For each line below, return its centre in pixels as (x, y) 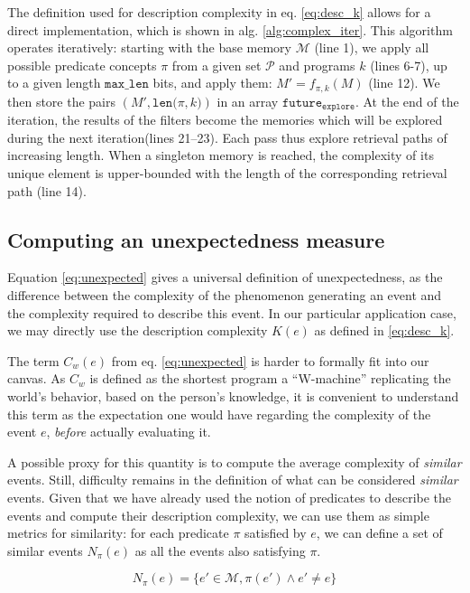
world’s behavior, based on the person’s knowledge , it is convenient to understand (233, 396)
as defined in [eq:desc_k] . (384, 330)
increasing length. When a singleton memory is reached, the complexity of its (221, 155)
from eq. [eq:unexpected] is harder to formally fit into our (270, 360)
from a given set (217, 65)
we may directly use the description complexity (138, 330)
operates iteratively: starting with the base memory (149, 47)
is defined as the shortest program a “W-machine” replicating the (270, 378)
